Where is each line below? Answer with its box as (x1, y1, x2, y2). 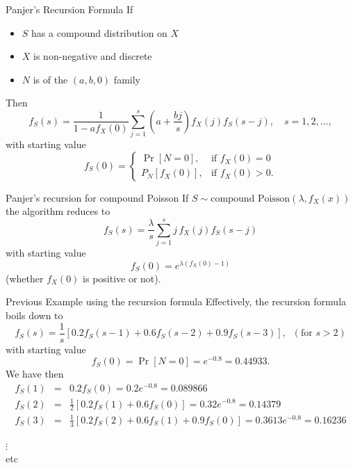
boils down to (6, 308, 63, 322)
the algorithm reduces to (6, 204, 110, 218)
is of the (33, 72, 68, 86)
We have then (6, 366, 64, 381)
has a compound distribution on (31, 25, 167, 40)
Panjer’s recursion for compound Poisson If (6, 190, 189, 204)
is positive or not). (83, 271, 161, 285)
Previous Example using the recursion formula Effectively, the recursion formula (6, 294, 347, 309)
